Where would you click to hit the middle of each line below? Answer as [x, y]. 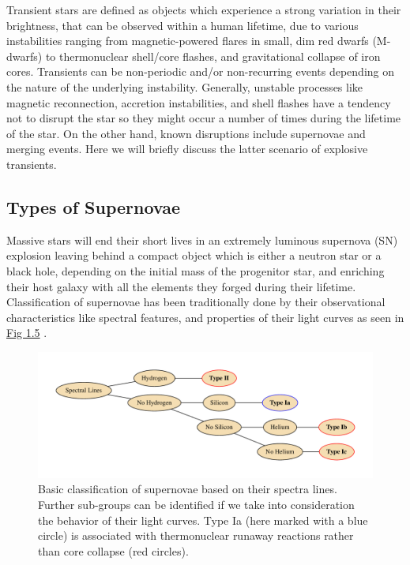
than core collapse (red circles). [113, 550]
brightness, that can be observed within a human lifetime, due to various [182, 25]
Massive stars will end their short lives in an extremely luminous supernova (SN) [202, 239]
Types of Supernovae [94, 206]
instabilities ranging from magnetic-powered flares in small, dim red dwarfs [188, 41]
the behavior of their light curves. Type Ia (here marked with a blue [203, 520]
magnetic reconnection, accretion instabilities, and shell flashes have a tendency [199, 102]
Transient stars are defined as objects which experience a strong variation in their [204, 9]
